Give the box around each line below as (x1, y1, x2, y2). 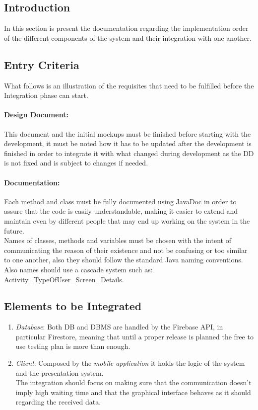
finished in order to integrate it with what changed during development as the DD (4, 148, 254, 158)
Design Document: (4, 109, 68, 120)
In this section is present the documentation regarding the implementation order (4, 23, 249, 33)
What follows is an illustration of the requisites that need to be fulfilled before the (4, 80, 254, 90)
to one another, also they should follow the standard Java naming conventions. (4, 254, 243, 265)
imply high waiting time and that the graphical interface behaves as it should (15, 387, 251, 397)
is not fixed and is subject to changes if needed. (4, 158, 148, 168)
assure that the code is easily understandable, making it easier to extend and (4, 206, 238, 216)
